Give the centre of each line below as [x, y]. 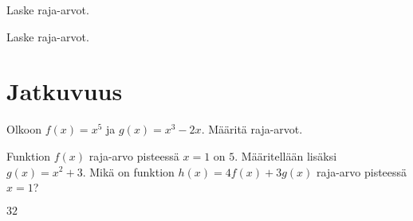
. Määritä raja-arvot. [252, 129]
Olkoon [24, 129]
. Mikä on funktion [128, 171]
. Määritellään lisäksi [286, 155]
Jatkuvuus [65, 91]
